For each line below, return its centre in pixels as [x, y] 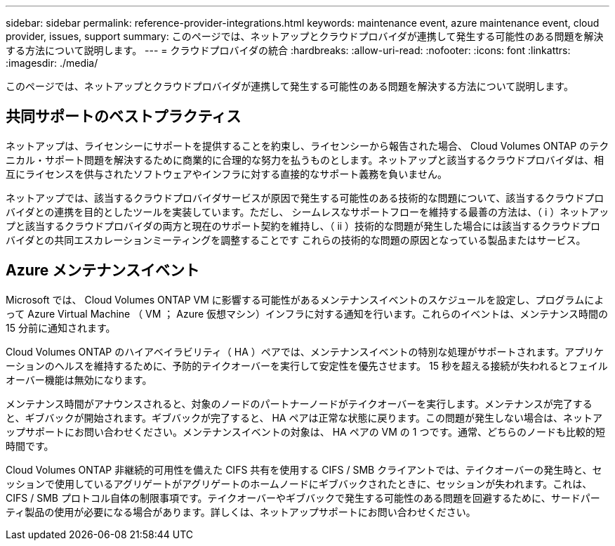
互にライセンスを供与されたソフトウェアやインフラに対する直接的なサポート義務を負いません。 [226, 174]
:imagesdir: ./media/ [52, 63]
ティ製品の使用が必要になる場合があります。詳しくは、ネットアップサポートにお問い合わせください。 [241, 512]
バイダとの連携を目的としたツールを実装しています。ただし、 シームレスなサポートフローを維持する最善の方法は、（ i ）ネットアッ [307, 212]
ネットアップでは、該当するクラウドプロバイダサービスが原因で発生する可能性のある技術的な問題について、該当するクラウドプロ [305, 197]
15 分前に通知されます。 [61, 327]
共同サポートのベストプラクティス [124, 117]
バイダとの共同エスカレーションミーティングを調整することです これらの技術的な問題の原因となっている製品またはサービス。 [296, 240]
